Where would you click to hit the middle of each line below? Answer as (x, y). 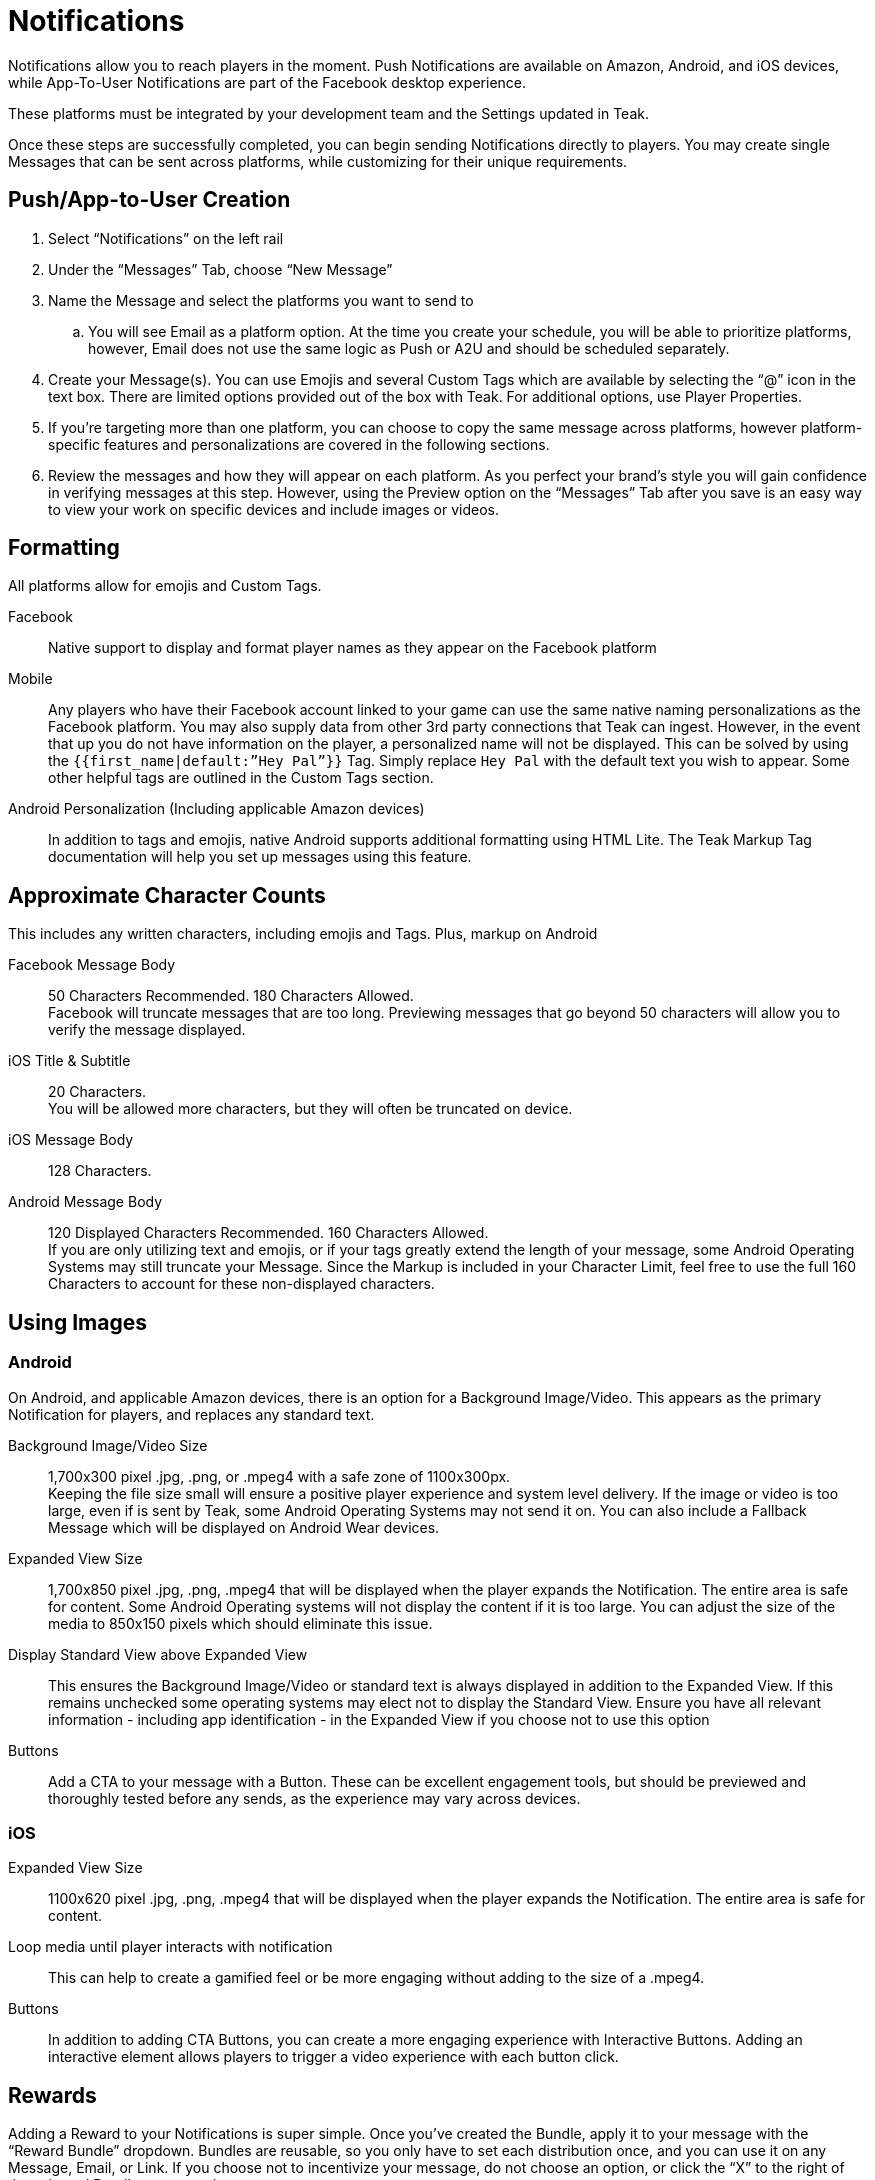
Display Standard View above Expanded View (158, 1654)
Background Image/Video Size (108, 1445)
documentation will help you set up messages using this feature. (260, 857)
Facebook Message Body (92, 965)
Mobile (30, 679)
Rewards (52, 2095)
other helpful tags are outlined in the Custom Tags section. (241, 778)
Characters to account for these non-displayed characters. (241, 1284)
